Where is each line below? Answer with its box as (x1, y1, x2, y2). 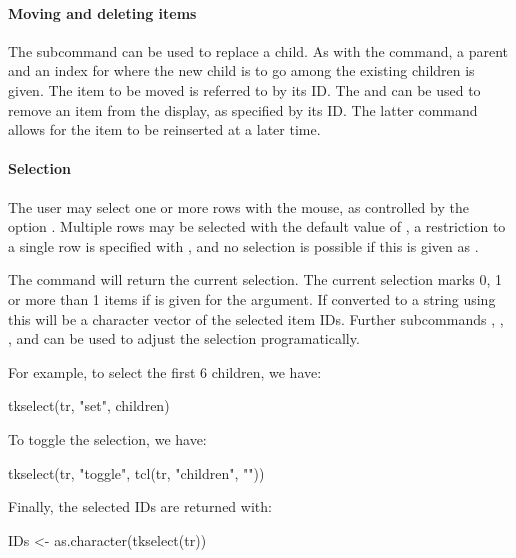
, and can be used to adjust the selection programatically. (8, 328, 360, 349)
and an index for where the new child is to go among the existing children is (8, 60, 475, 81)
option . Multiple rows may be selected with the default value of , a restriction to (8, 216, 506, 237)
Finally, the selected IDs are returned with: (8, 496, 272, 517)
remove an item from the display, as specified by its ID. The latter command (8, 99, 478, 120)
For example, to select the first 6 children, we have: (8, 361, 322, 382)
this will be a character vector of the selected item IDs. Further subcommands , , (8, 308, 504, 329)
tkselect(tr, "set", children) (8, 395, 170, 416)
